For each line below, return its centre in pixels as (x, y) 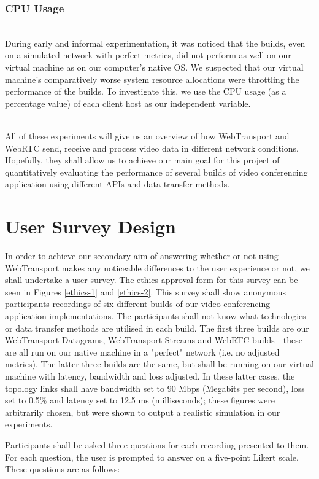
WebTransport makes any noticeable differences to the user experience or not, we (157, 267)
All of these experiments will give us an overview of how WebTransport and (147, 135)
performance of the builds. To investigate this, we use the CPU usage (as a (146, 91)
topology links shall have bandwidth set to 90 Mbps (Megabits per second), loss (155, 388)
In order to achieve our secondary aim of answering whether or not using (142, 256)
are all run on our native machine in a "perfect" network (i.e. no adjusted (142, 352)
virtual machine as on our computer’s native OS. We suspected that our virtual (154, 67)
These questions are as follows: (63, 469)
